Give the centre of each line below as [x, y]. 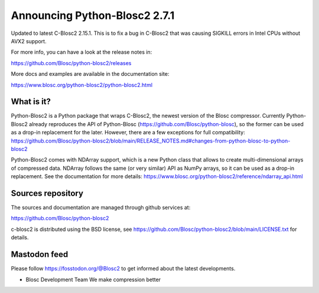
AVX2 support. [29, 41]
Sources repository [47, 193]
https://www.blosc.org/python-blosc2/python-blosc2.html [82, 85]
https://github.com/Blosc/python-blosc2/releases [71, 63]
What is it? [31, 102]
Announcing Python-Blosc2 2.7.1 [93, 15]
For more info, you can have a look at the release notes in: [82, 52]
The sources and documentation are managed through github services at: [101, 208]
